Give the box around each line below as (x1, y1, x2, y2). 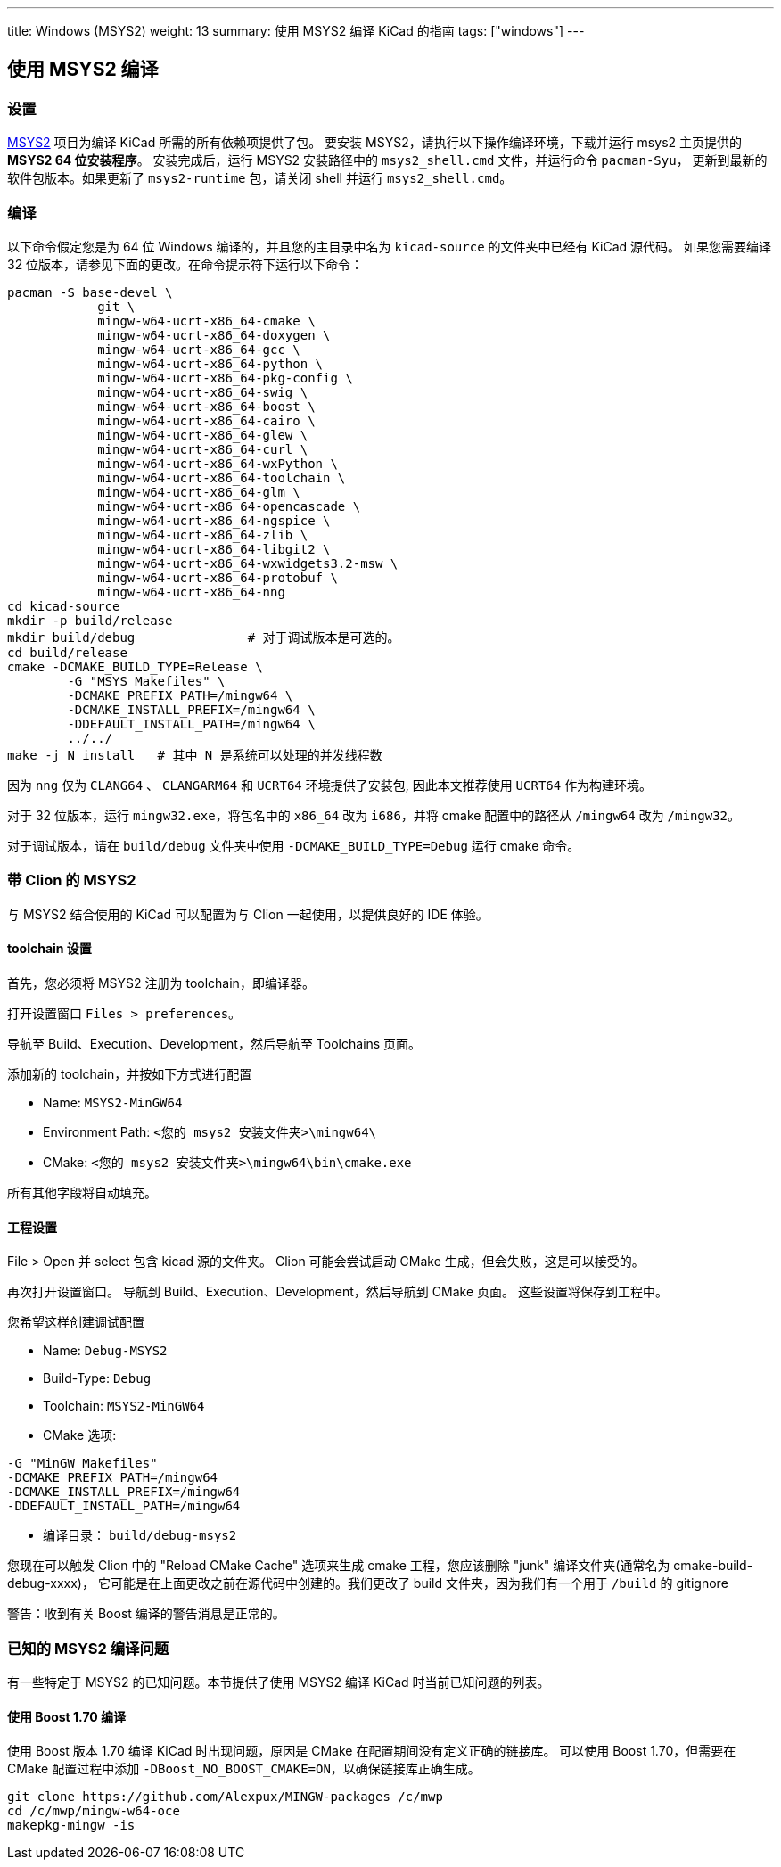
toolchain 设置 (7, 941, 92, 957)
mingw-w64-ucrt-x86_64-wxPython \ (97, 456, 338, 471)
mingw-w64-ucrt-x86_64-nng (97, 584, 285, 599)
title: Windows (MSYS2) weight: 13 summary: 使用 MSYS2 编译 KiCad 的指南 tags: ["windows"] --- (7, 23, 585, 38)
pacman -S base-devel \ (7, 284, 173, 300)
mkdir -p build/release (7, 613, 173, 628)
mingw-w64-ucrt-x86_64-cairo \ (97, 413, 316, 428)
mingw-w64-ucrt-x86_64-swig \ (97, 384, 308, 399)
